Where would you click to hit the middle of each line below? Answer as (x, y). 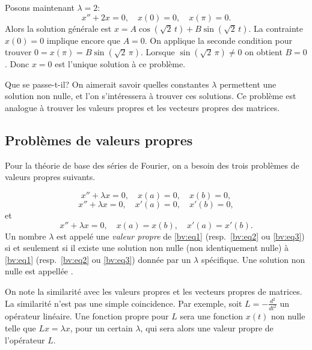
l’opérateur (25, 339)
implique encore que (83, 40)
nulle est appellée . (39, 271)
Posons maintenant (40, 7)
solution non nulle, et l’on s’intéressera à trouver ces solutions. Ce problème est (151, 96)
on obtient (264, 52)
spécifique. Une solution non (253, 259)
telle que (20, 328)
